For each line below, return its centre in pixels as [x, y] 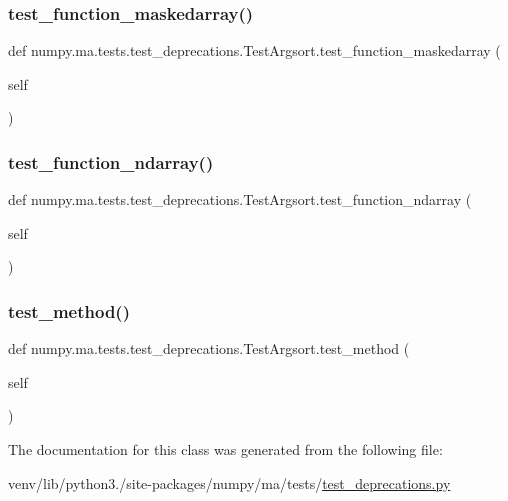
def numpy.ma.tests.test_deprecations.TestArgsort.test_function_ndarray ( [240, 199]
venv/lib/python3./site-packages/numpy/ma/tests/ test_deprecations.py [229, 482]
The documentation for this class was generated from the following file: [225, 449]
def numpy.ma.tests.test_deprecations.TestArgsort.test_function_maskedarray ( [254, 50]
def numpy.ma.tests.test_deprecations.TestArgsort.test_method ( [209, 348]
